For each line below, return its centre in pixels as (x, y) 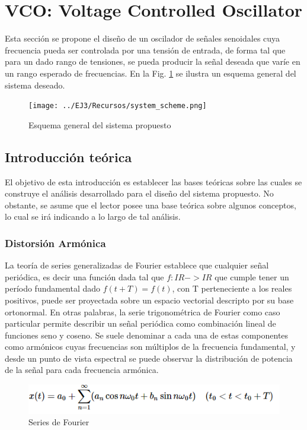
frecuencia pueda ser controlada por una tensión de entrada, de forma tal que (145, 50)
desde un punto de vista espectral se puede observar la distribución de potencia (149, 358)
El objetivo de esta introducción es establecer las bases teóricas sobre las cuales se (153, 181)
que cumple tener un (252, 276)
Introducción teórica (68, 156)
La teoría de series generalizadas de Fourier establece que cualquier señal (137, 265)
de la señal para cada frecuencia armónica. (82, 370)
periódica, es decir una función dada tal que (84, 276)
